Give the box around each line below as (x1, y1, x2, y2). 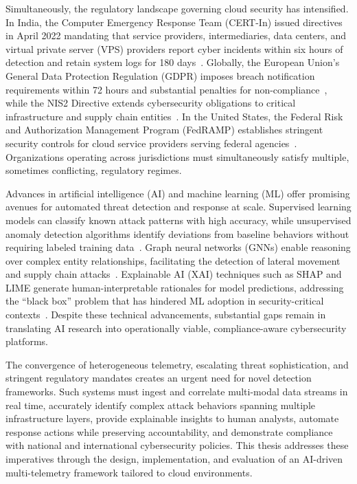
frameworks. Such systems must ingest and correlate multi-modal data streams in (5, 384, 348, 399)
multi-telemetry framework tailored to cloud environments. (5, 465, 253, 479)
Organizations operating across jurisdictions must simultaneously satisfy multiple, (5, 149, 349, 164)
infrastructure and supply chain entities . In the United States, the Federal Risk (5, 109, 343, 123)
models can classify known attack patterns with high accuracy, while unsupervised (5, 212, 352, 227)
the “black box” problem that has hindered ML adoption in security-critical (5, 294, 324, 308)
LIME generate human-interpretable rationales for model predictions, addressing (5, 280, 344, 294)
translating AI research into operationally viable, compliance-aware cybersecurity (5, 320, 347, 335)
